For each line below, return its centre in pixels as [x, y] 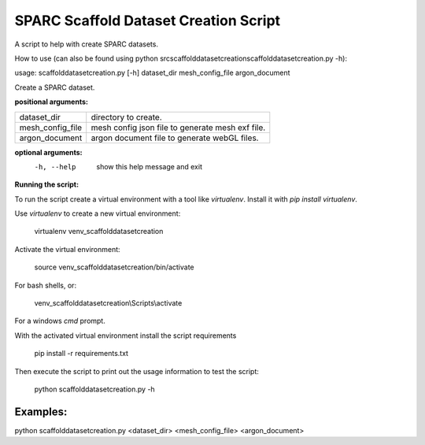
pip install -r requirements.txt [81, 354]
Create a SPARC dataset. [55, 87]
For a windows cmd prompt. [60, 321]
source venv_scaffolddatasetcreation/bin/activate [114, 267]
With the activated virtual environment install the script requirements [126, 336]
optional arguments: [48, 152]
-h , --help [55, 167]
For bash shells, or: [46, 285]
